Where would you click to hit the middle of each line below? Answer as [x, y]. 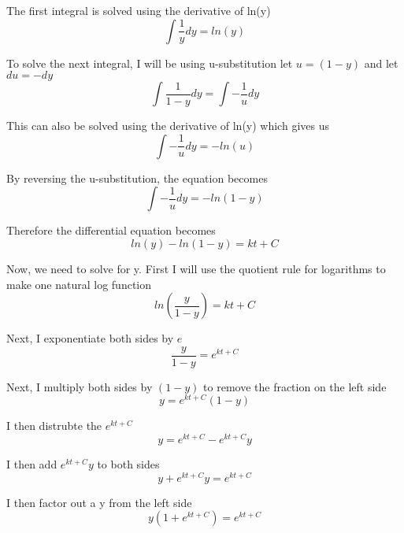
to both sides [128, 464]
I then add [32, 464]
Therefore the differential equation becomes [111, 230]
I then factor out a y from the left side [99, 502]
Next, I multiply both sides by [80, 386]
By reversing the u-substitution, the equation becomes [137, 178]
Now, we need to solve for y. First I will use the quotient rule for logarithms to [196, 268]
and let [381, 63]
